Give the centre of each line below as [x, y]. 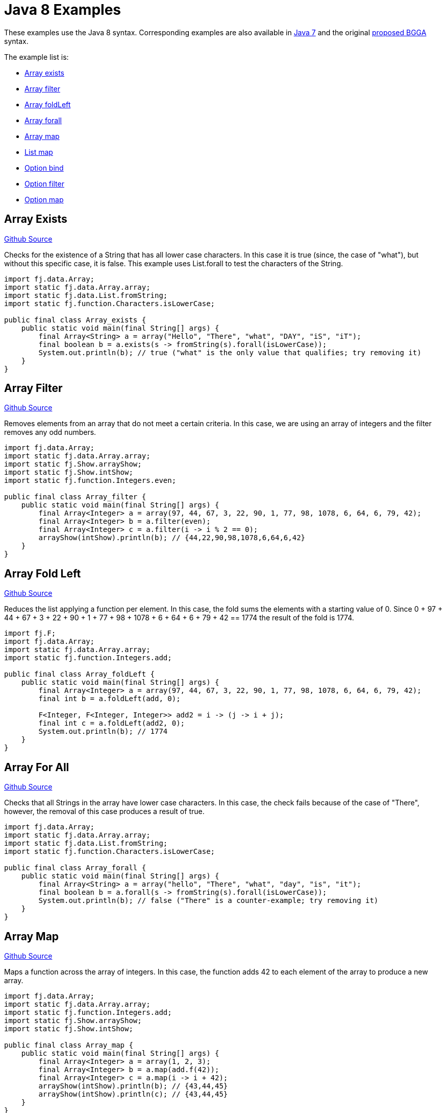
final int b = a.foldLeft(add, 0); [109, 699]
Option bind [44, 168]
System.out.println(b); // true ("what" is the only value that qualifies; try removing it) [230, 352]
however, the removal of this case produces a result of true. [104, 811]
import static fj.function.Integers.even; [90, 481]
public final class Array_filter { [75, 497]
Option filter [44, 183]
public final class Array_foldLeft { [80, 674]
